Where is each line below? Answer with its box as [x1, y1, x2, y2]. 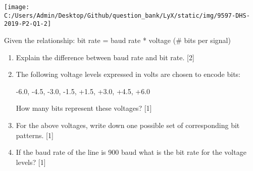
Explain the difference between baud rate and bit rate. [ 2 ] [16, 52, 194, 62]
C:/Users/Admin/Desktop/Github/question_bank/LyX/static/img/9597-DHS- [4, 12, 250, 19]
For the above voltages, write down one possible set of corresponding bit [16, 119, 240, 130]
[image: [4, 4, 30, 11]
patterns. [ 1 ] [16, 130, 54, 140]
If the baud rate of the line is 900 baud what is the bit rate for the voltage [16, 147, 246, 157]
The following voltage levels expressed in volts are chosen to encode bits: [16, 69, 241, 79]
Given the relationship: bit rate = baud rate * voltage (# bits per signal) [4, 34, 231, 45]
